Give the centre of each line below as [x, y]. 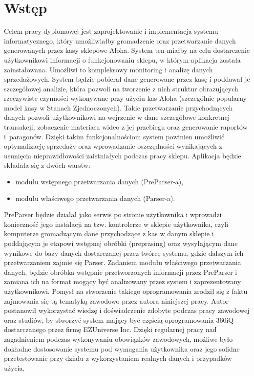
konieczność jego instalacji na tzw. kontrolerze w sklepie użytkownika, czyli [116, 224]
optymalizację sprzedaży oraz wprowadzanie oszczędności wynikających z [113, 146]
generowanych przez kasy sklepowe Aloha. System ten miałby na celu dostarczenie [127, 50]
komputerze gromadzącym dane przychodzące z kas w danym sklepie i [109, 233]
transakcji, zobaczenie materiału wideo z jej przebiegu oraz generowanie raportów [126, 127]
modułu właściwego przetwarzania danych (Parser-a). [95, 198]
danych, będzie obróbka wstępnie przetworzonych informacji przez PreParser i [121, 272]
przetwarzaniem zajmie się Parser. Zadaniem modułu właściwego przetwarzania [123, 262]
